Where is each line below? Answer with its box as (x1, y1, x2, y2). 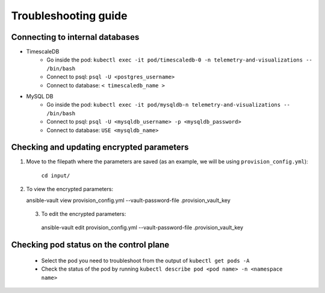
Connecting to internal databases (11, 32, 140, 42)
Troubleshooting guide (11, 9, 128, 22)
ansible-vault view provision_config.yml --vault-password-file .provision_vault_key (26, 197, 231, 204)
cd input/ (41, 172, 70, 179)
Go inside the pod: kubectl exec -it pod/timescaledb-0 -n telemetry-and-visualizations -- (46, 56, 313, 63)
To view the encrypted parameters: (26, 186, 114, 193)
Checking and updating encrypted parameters (11, 142, 189, 153)
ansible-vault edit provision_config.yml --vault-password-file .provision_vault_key (41, 224, 244, 232)
